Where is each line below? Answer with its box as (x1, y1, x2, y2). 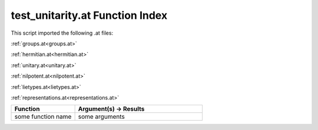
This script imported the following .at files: (11, 29, 114, 36)
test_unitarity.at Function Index (11, 9, 168, 22)
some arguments (78, 112, 125, 121)
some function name (14, 112, 72, 121)
